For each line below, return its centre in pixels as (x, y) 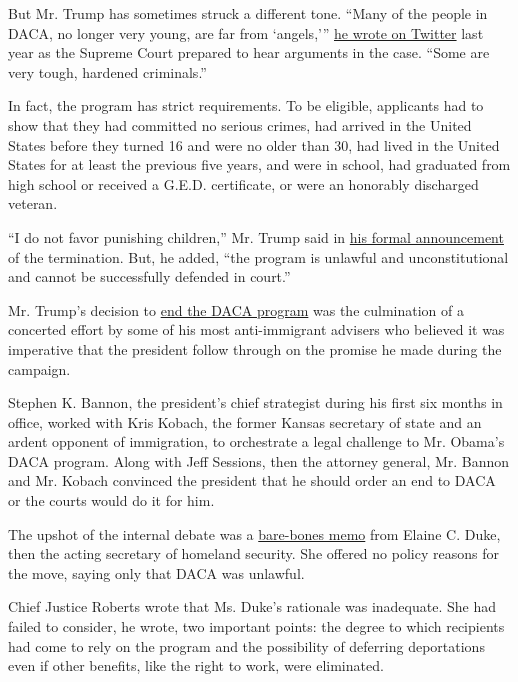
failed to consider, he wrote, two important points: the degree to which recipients (256, 626)
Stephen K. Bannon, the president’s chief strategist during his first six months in (255, 402)
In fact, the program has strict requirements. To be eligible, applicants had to (246, 105)
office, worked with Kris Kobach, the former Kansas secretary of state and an (245, 421)
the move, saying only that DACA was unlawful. (156, 572)
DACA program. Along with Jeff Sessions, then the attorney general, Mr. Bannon (259, 460)
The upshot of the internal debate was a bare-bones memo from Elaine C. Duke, (254, 533)
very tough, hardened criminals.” (107, 71)
